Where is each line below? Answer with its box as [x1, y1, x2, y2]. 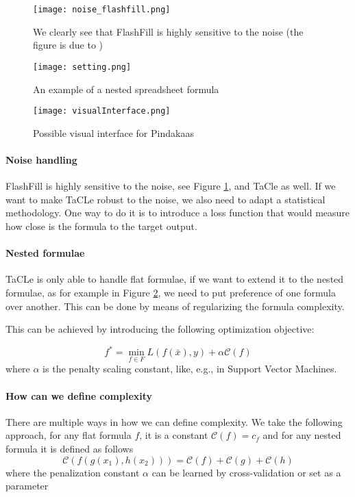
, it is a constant [139, 428, 208, 442]
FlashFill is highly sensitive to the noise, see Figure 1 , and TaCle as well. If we [5, 179, 336, 193]
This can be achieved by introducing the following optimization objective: [5, 322, 315, 336]
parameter [5, 479, 49, 493]
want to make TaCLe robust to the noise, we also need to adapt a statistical [5, 192, 326, 206]
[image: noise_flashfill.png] [33, 5, 171, 14]
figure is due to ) [33, 38, 103, 52]
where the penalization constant [5, 465, 140, 479]
